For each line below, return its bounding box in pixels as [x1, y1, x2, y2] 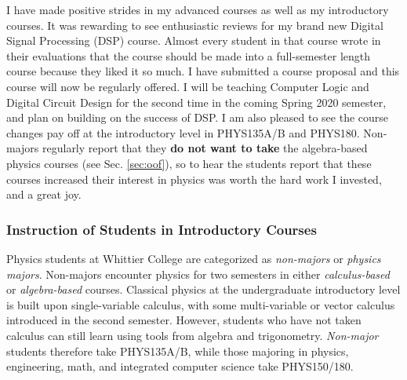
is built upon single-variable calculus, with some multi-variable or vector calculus [6, 296, 395, 312]
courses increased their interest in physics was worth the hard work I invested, [6, 170, 382, 187]
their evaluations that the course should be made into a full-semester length [6, 47, 371, 64]
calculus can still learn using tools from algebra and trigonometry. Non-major [6, 327, 379, 343]
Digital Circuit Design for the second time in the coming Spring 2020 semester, [6, 93, 387, 110]
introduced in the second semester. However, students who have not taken [6, 312, 362, 328]
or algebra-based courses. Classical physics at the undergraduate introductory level [6, 281, 401, 298]
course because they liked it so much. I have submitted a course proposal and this [6, 63, 400, 79]
